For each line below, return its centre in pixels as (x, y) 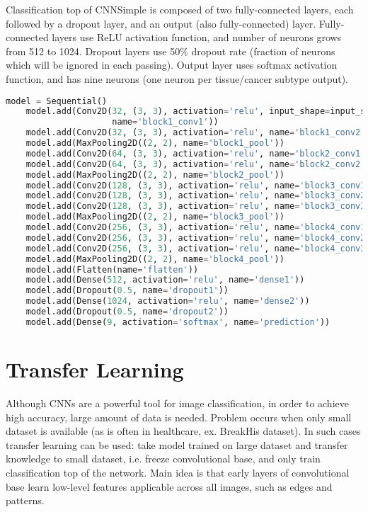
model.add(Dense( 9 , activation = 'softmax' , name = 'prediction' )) (178, 322)
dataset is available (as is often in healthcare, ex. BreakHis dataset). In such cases (183, 431)
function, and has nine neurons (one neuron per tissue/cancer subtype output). (177, 78)
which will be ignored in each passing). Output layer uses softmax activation (172, 65)
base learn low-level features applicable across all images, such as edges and (169, 486)
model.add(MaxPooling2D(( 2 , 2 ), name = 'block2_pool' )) (155, 175)
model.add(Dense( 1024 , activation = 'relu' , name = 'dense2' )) (168, 301)
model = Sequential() (57, 101)
